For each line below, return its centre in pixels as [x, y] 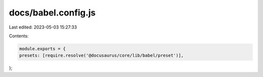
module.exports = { [42, 49]
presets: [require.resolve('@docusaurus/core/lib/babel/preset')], [102, 55]
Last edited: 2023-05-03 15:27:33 [43, 27]
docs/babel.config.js [52, 13]
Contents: [19, 36]
